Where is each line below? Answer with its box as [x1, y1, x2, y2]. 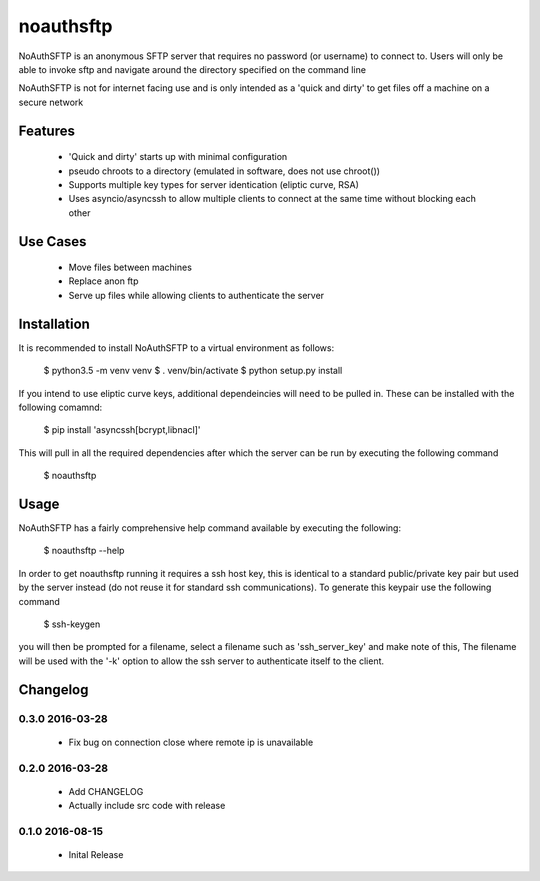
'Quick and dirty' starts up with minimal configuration [68, 151, 288, 163]
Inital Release [68, 849, 124, 861]
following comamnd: [18, 401, 103, 413]
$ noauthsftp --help [43, 545, 125, 557]
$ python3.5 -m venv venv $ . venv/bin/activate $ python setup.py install [43, 365, 343, 377]
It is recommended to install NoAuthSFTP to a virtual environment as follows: [18, 341, 335, 354]
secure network [18, 96, 84, 108]
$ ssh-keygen [43, 618, 101, 630]
